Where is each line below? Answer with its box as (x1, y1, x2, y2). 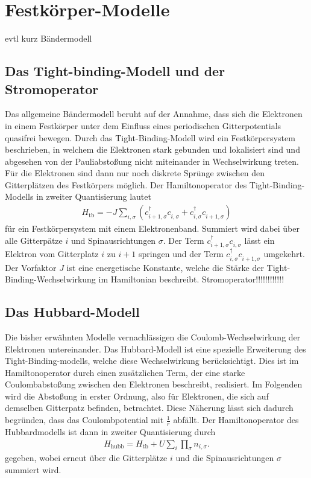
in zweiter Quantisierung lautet (36, 190, 151, 203)
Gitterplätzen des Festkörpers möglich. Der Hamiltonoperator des (5, 178, 247, 191)
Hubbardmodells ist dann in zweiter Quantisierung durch (5, 425, 216, 438)
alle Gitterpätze (5, 234, 63, 246)
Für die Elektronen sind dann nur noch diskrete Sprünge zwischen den (5, 167, 265, 179)
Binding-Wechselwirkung (5, 273, 96, 285)
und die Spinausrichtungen (175, 451, 274, 464)
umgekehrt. (263, 247, 305, 260)
